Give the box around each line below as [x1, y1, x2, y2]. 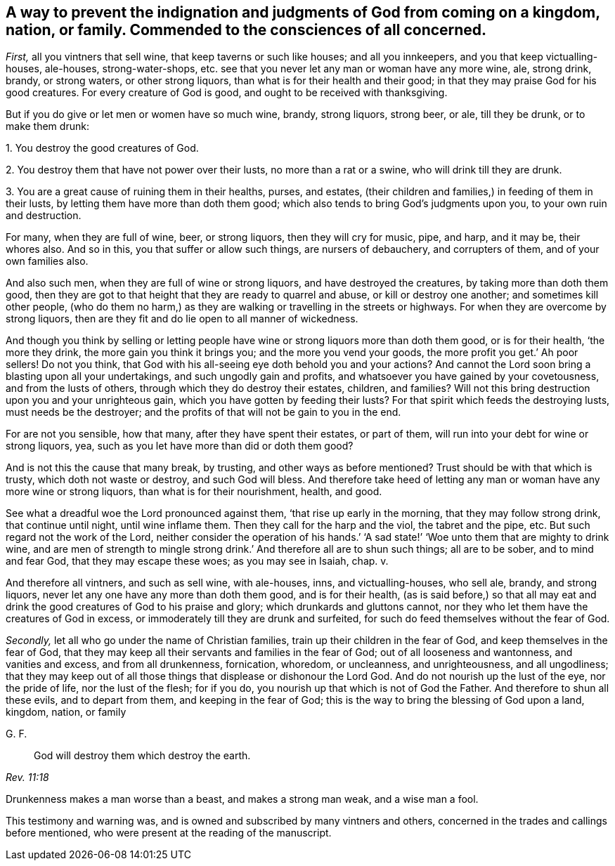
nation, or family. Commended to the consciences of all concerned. [6, 21, 487, 39]
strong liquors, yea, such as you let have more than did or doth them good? [6, 440, 354, 452]
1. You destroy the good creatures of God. [6, 142, 199, 155]
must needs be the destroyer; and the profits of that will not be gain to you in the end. [6, 406, 401, 419]
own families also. [6, 255, 89, 268]
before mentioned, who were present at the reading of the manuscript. [6, 827, 332, 839]
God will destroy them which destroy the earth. [34, 749, 251, 762]
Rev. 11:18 [6, 771, 49, 784]
